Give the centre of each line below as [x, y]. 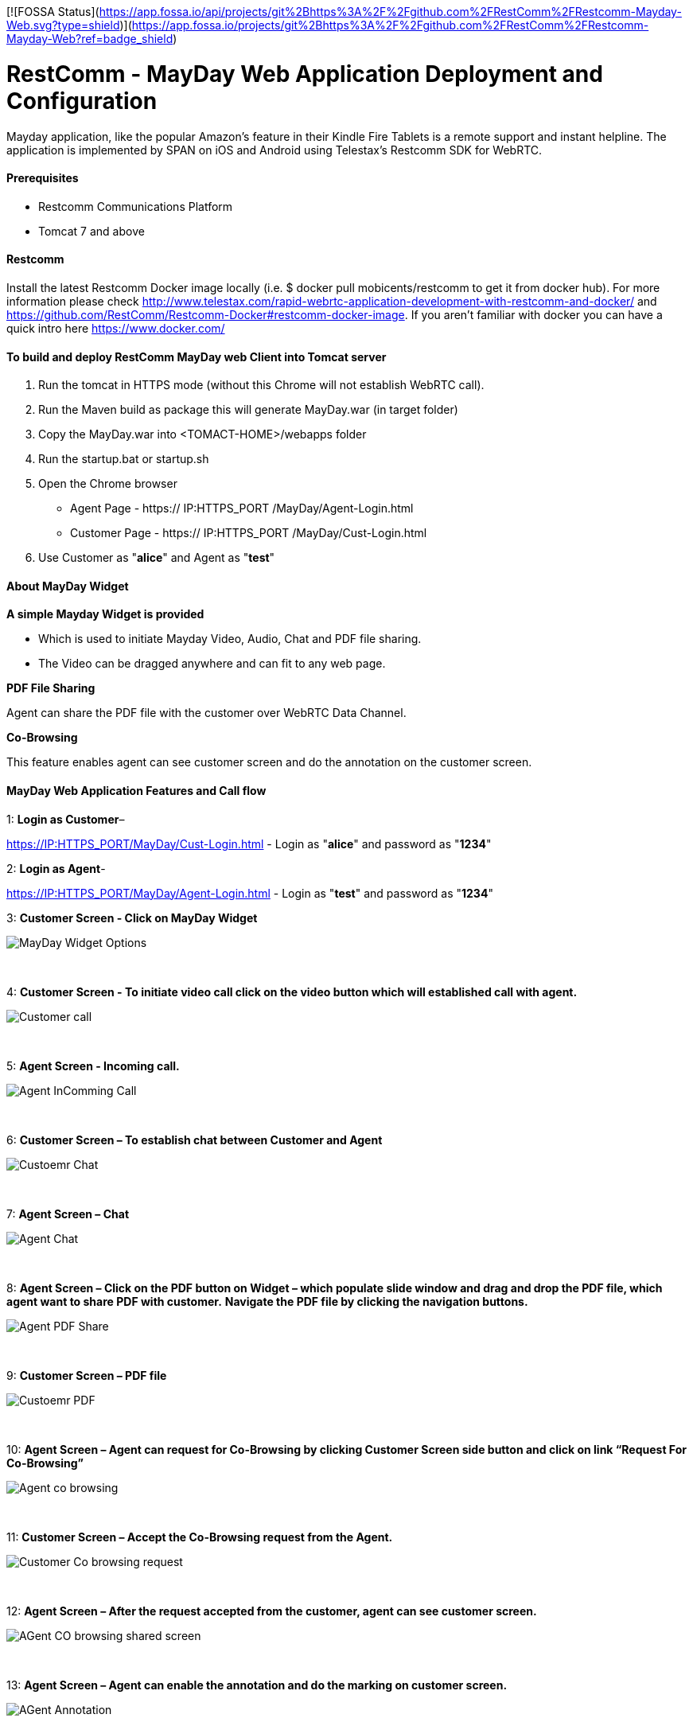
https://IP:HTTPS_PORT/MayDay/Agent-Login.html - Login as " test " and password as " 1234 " [250, 893]
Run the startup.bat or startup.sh [124, 459]
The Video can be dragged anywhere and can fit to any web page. [212, 664]
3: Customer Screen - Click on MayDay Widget [132, 917]
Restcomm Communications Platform [136, 206]
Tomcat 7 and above [91, 231]
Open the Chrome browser [108, 484]
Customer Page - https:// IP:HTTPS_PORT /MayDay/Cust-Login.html [249, 533]
